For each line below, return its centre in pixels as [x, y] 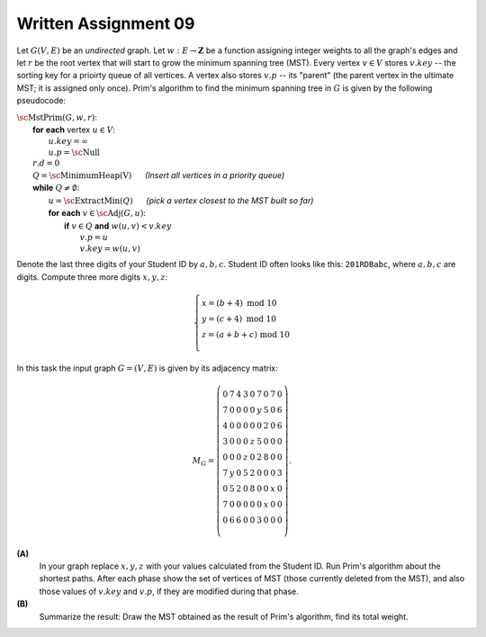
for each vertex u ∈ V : [74, 130]
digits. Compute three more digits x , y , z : [92, 277]
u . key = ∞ [68, 141]
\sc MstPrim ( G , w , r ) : [57, 117]
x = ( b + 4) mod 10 [239, 303]
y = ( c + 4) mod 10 [238, 318]
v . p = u [94, 238]
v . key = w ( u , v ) [110, 248]
